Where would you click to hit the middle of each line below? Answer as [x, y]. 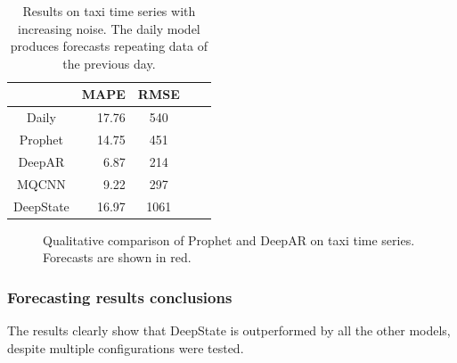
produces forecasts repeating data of [109, 46]
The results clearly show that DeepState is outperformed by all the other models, [229, 330]
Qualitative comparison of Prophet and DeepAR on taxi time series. [229, 239]
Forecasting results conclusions [120, 297]
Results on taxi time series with [109, 11]
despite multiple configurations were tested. [126, 347]
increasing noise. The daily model [109, 28]
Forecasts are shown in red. [117, 257]
